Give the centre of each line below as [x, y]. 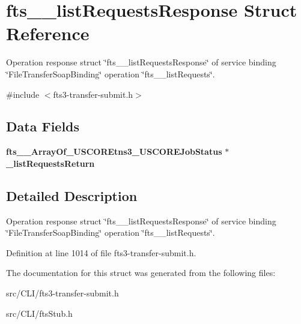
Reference [48, 33]
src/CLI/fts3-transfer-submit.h [62, 293]
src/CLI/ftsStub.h [39, 313]
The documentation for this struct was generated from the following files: [141, 273]
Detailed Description [72, 195]
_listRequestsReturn [50, 163]
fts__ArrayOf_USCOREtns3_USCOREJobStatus [114, 151]
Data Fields [43, 126]
